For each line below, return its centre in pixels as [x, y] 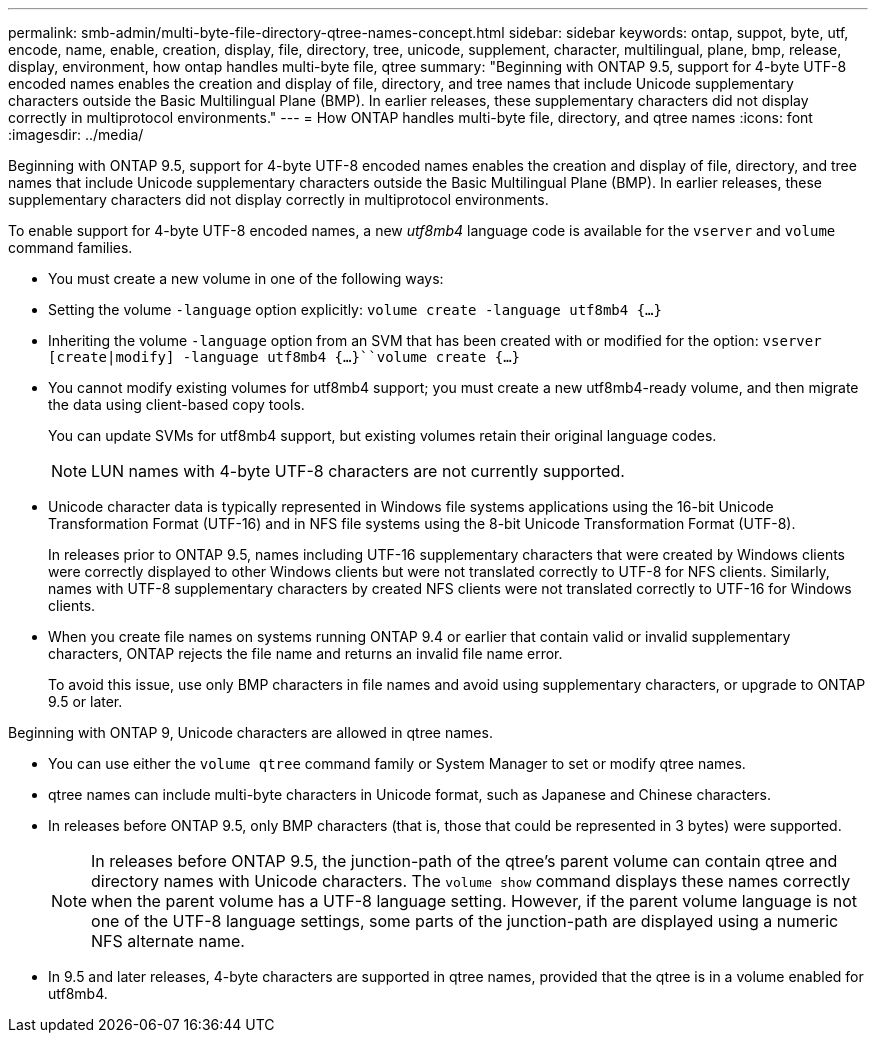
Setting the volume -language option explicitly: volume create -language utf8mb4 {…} [355, 309]
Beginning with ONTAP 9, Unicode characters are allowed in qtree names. [250, 732]
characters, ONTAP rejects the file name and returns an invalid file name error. [305, 653]
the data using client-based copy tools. [176, 404]
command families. [70, 247]
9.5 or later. [85, 701]
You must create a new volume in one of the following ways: [246, 278]
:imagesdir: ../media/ [76, 134]
